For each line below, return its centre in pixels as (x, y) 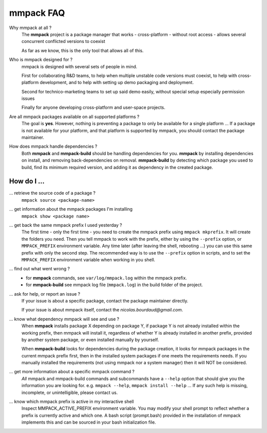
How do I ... (27, 181)
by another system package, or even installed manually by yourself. (90, 340)
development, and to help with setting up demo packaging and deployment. (117, 83)
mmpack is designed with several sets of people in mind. (79, 66)
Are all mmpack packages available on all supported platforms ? (74, 117)
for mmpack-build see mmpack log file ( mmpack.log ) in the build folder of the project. (114, 285)
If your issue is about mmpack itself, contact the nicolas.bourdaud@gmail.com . (102, 310)
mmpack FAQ (37, 13)
